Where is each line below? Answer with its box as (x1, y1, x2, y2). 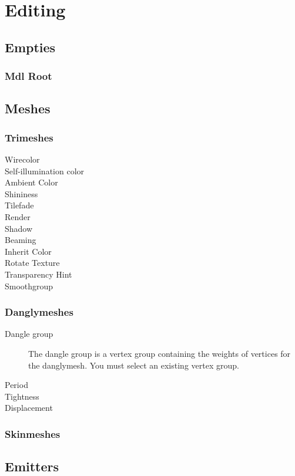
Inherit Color (5, 245, 52, 257)
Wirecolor (5, 153, 40, 165)
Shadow (5, 222, 33, 234)
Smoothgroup (5, 279, 53, 292)
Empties (5, 38, 56, 56)
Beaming (5, 234, 36, 246)
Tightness (5, 390, 39, 402)
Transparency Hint (5, 268, 72, 280)
